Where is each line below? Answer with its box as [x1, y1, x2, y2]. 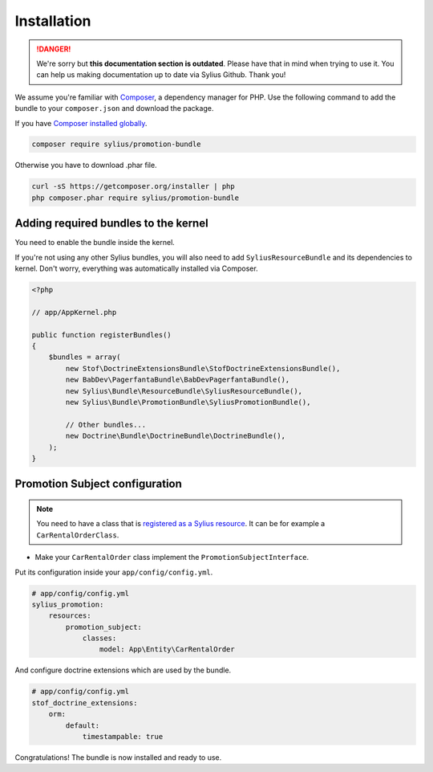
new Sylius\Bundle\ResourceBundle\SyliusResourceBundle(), [65, 386, 303, 395]
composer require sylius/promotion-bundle [31, 140, 201, 149]
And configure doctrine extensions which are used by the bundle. [14, 665, 232, 675]
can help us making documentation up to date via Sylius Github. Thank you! [36, 70, 286, 80]
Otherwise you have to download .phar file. [14, 161, 157, 170]
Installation [14, 12, 91, 30]
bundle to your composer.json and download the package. [14, 104, 214, 113]
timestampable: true [82, 732, 164, 741]
